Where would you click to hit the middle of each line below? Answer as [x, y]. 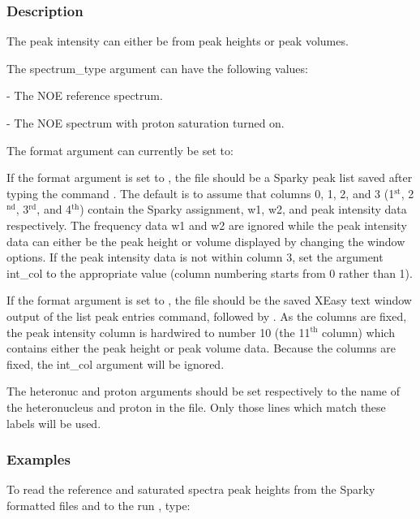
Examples [39, 459]
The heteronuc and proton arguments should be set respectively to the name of [204, 391]
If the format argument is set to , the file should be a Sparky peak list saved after [210, 177]
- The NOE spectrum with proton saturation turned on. [146, 123]
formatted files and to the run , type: [99, 505]
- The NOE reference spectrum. [85, 95]
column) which [358, 332]
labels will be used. [54, 423]
